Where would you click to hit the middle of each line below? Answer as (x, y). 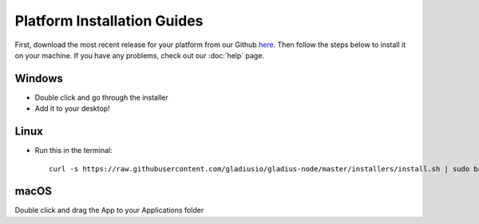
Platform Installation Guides (109, 21)
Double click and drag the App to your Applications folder (109, 210)
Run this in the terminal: (73, 151)
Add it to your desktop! (73, 108)
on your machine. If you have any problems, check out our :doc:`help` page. (140, 55)
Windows (39, 79)
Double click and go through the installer (101, 97)
